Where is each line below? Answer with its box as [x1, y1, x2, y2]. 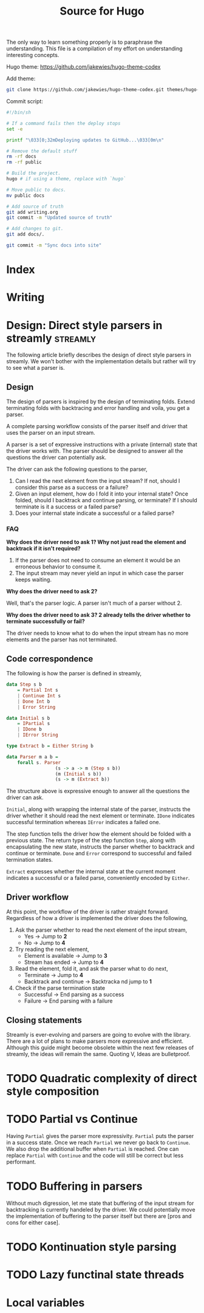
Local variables [6, 1295, 85, 1309]
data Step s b [6, 681, 42, 687]
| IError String [17, 732, 59, 738]
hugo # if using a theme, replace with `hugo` [6, 176, 126, 182]
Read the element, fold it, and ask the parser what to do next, [15, 965, 168, 972]
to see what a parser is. [6, 364, 65, 372]
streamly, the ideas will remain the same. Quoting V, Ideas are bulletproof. [6, 1050, 191, 1057]
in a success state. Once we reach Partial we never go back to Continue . [6, 1139, 190, 1146]
